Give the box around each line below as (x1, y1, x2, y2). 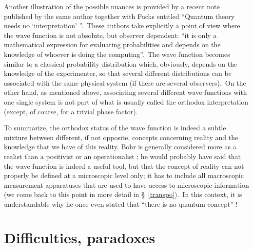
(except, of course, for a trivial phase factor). (4, 106, 138, 116)
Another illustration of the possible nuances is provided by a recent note (4, 1, 220, 11)
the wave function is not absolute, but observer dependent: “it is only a (4, 30, 217, 40)
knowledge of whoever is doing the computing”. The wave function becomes (4, 49, 230, 59)
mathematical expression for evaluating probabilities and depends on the (4, 39, 221, 50)
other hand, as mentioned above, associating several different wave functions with (4, 87, 247, 97)
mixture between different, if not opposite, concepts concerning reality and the (4, 132, 238, 142)
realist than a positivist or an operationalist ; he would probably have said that (4, 151, 241, 161)
